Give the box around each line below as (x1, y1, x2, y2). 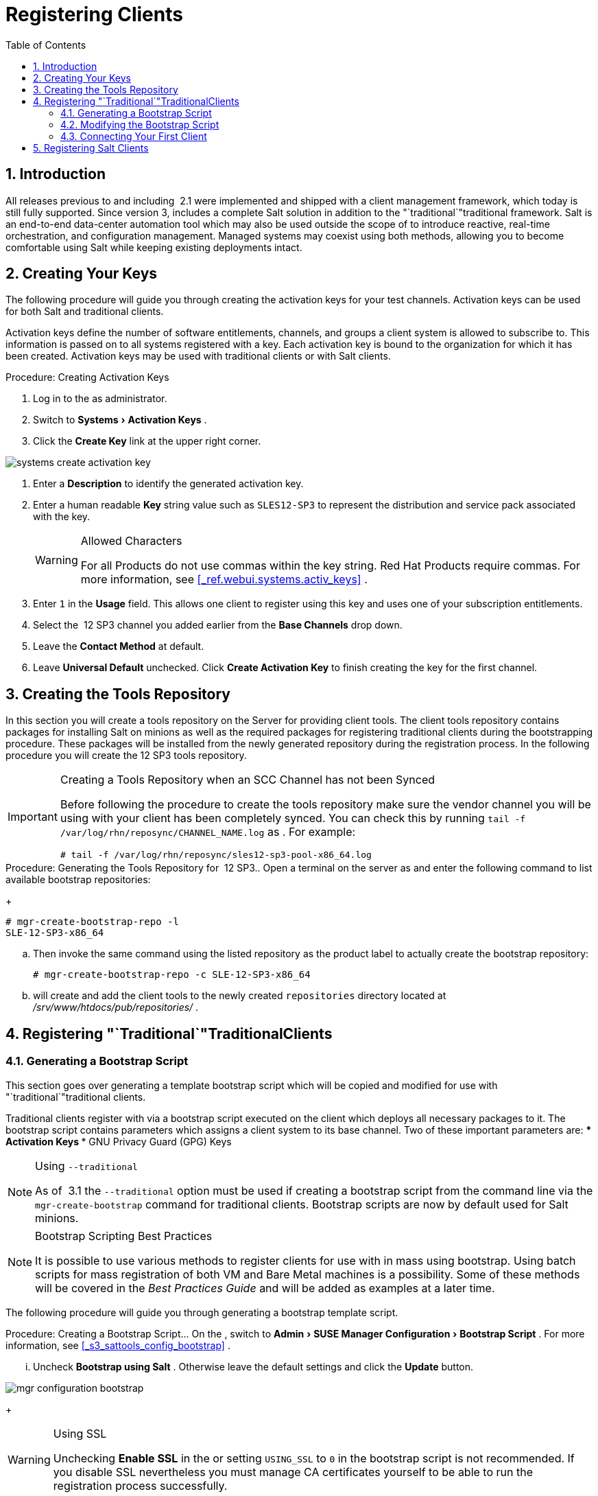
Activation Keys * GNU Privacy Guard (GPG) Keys (5, 1135, 232, 1147)
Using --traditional (35, 1158, 138, 1173)
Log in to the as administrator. (33, 393, 167, 405)
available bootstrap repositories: (5, 874, 151, 886)
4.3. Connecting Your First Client (60, 130, 207, 142)
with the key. (33, 511, 91, 523)
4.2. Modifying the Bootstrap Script (60, 118, 219, 130)
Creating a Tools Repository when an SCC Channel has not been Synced (60, 773, 435, 787)
